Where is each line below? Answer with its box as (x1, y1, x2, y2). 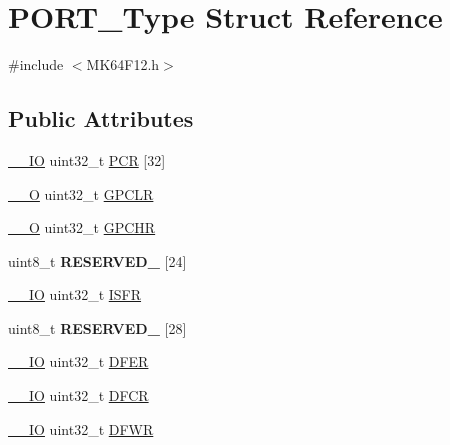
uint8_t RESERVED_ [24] (8, 250, 187, 271)
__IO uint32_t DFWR (8, 418, 154, 439)
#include (8, 54, 64, 75)
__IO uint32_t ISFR (8, 284, 142, 305)
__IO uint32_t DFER (8, 351, 149, 372)
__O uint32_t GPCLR (8, 183, 154, 204)
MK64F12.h (86, 54, 160, 75)
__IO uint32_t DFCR (8, 385, 149, 406)
